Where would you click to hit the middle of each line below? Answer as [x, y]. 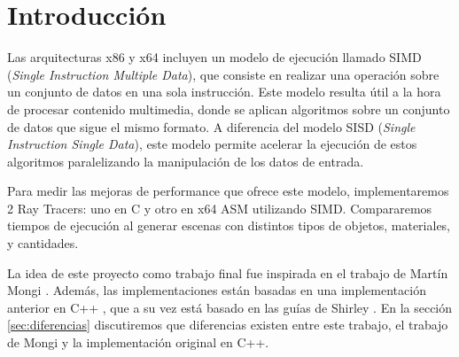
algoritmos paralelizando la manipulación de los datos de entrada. [186, 161]
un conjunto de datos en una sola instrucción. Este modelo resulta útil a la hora [224, 92]
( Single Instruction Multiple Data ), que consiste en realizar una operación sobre [223, 74]
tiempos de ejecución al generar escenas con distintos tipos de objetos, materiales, [229, 225]
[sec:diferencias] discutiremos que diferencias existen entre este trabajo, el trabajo [228, 325]
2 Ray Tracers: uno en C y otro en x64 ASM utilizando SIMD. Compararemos [220, 208]
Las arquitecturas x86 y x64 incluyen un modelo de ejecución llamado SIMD [214, 57]
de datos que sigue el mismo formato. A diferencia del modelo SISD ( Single [211, 126]
